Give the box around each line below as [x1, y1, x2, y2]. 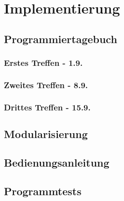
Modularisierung [4, 126, 88, 141]
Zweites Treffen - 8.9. [4, 78, 88, 91]
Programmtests [4, 183, 82, 198]
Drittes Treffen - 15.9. [4, 101, 91, 113]
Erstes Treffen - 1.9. [4, 57, 83, 69]
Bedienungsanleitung [4, 155, 110, 170]
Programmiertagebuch [4, 31, 117, 46]
